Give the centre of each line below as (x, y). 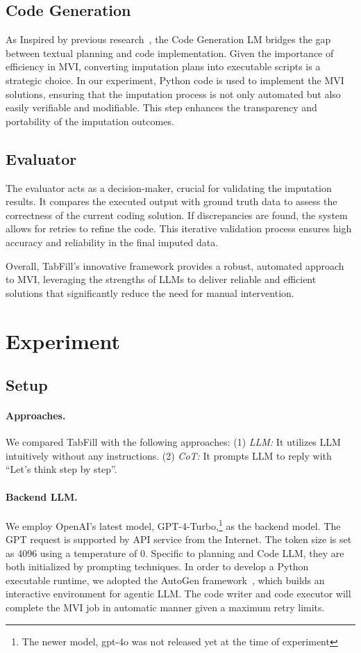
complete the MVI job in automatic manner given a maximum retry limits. (165, 607)
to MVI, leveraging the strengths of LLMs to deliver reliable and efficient (161, 279)
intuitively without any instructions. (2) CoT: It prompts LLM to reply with (169, 455)
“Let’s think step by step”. (61, 469)
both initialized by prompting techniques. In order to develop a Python (157, 566)
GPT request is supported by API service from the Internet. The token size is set (179, 539)
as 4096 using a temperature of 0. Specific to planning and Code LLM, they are (175, 553)
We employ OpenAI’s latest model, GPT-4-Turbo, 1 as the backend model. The (173, 524)
